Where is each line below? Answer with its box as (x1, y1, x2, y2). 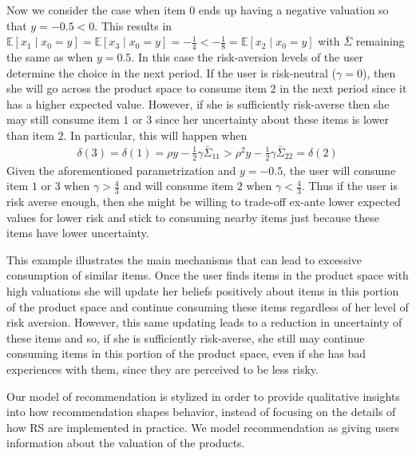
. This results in (94, 17, 172, 34)
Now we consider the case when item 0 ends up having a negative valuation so (6, 2, 389, 18)
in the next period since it (279, 80, 407, 97)
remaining (355, 33, 405, 50)
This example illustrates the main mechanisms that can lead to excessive (6, 251, 363, 268)
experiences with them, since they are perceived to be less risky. (6, 361, 319, 378)
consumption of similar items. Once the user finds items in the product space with (6, 267, 409, 284)
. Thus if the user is (301, 177, 398, 194)
